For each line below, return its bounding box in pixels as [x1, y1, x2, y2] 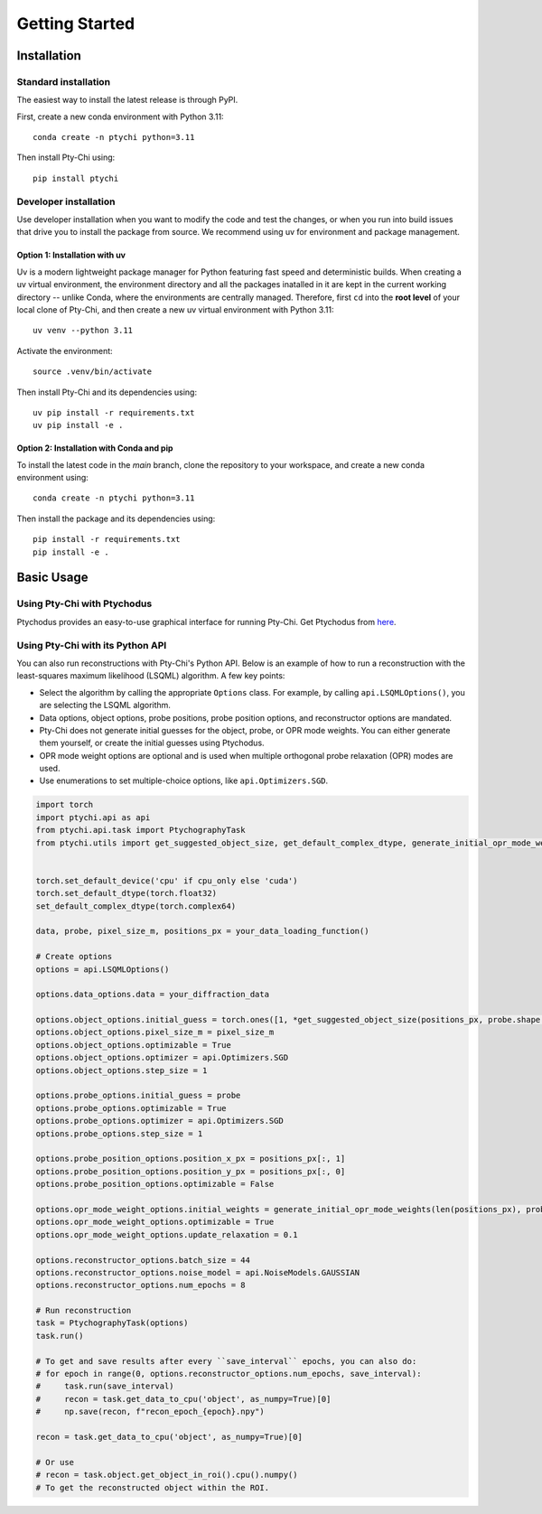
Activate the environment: [16, 345, 113, 356]
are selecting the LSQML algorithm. [39, 700, 172, 711]
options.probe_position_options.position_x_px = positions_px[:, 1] [35, 1154, 346, 1164]
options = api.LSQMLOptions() [35, 964, 170, 975]
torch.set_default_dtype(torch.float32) [35, 888, 217, 899]
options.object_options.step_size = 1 [35, 1065, 208, 1075]
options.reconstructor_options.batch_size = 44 [35, 1255, 250, 1265]
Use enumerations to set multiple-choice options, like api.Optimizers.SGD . [39, 775, 329, 786]
